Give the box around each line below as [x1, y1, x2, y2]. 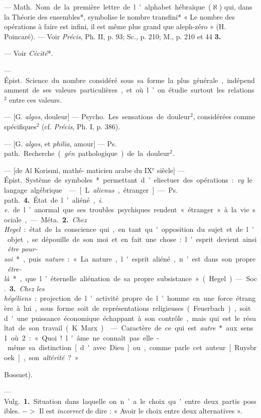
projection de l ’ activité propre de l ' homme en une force [40, 293, 233, 303]
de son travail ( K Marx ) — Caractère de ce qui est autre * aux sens [18, 322, 253, 333]
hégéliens [4, 293, 31, 303]
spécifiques [4, 121, 37, 131]
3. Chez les [9, 283, 45, 293]
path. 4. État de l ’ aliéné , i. [4, 194, 103, 205]
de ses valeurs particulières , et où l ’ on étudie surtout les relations [32, 85, 254, 95]
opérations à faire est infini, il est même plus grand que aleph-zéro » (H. [4, 21, 226, 32]
